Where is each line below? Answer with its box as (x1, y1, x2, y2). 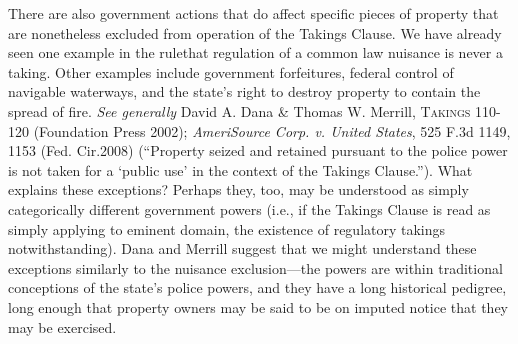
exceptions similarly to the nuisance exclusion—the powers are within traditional (8, 257, 503, 278)
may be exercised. (8, 316, 117, 337)
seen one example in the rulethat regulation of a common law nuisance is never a (8, 42, 503, 63)
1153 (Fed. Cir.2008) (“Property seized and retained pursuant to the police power (8, 140, 508, 161)
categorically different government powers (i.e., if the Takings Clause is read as (8, 198, 491, 219)
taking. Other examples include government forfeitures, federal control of (8, 61, 454, 82)
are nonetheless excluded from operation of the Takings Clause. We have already (8, 22, 502, 43)
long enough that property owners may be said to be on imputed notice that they (8, 296, 509, 317)
